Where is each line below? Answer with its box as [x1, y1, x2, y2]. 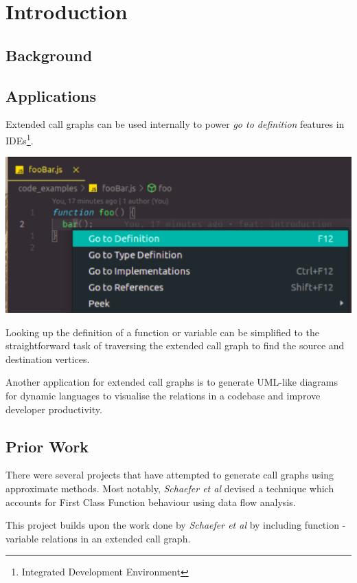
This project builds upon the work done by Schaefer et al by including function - [5, 518, 346, 532]
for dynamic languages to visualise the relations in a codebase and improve [5, 388, 321, 403]
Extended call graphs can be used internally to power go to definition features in [5, 117, 345, 131]
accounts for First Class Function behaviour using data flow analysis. [5, 494, 296, 509]
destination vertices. [5, 351, 90, 366]
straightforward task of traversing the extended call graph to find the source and [5, 338, 345, 353]
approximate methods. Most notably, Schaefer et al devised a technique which [5, 481, 334, 496]
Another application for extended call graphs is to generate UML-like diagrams [5, 375, 338, 389]
